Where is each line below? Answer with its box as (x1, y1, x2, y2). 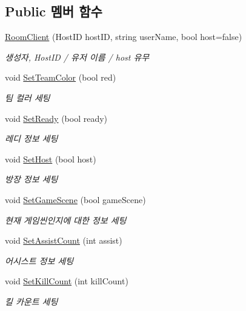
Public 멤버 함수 (5, 2, 102, 21)
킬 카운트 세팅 (5, 295, 58, 307)
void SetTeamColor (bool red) (5, 71, 116, 84)
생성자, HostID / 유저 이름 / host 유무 (5, 50, 150, 63)
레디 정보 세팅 (5, 132, 58, 145)
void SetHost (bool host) (5, 152, 96, 165)
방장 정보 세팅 (5, 173, 58, 186)
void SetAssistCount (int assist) (5, 234, 122, 247)
